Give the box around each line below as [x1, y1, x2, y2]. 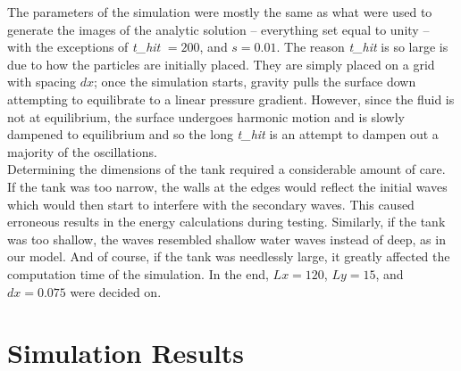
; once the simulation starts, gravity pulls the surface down [94, 72, 416, 91]
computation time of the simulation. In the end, [7, 264, 269, 283]
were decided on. [70, 282, 162, 301]
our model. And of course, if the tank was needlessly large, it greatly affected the [7, 247, 450, 266]
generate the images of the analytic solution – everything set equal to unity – [7, 20, 430, 38]
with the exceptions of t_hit [7, 37, 161, 56]
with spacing [7, 72, 77, 91]
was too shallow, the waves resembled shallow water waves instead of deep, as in [7, 229, 446, 248]
